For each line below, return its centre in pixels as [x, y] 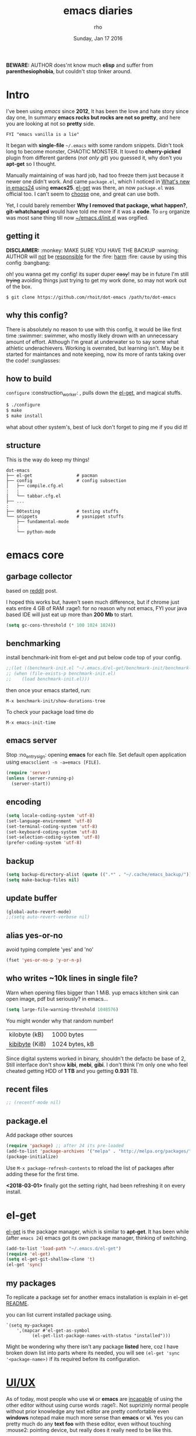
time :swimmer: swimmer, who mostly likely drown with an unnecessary [92, 336]
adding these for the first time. [43, 1174]
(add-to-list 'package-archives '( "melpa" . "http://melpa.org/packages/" [99, 1151]
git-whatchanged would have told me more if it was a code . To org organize [98, 211]
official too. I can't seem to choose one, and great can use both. [83, 194]
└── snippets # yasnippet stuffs [65, 517]
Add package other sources [39, 1135]
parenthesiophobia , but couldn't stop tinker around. [69, 71]
